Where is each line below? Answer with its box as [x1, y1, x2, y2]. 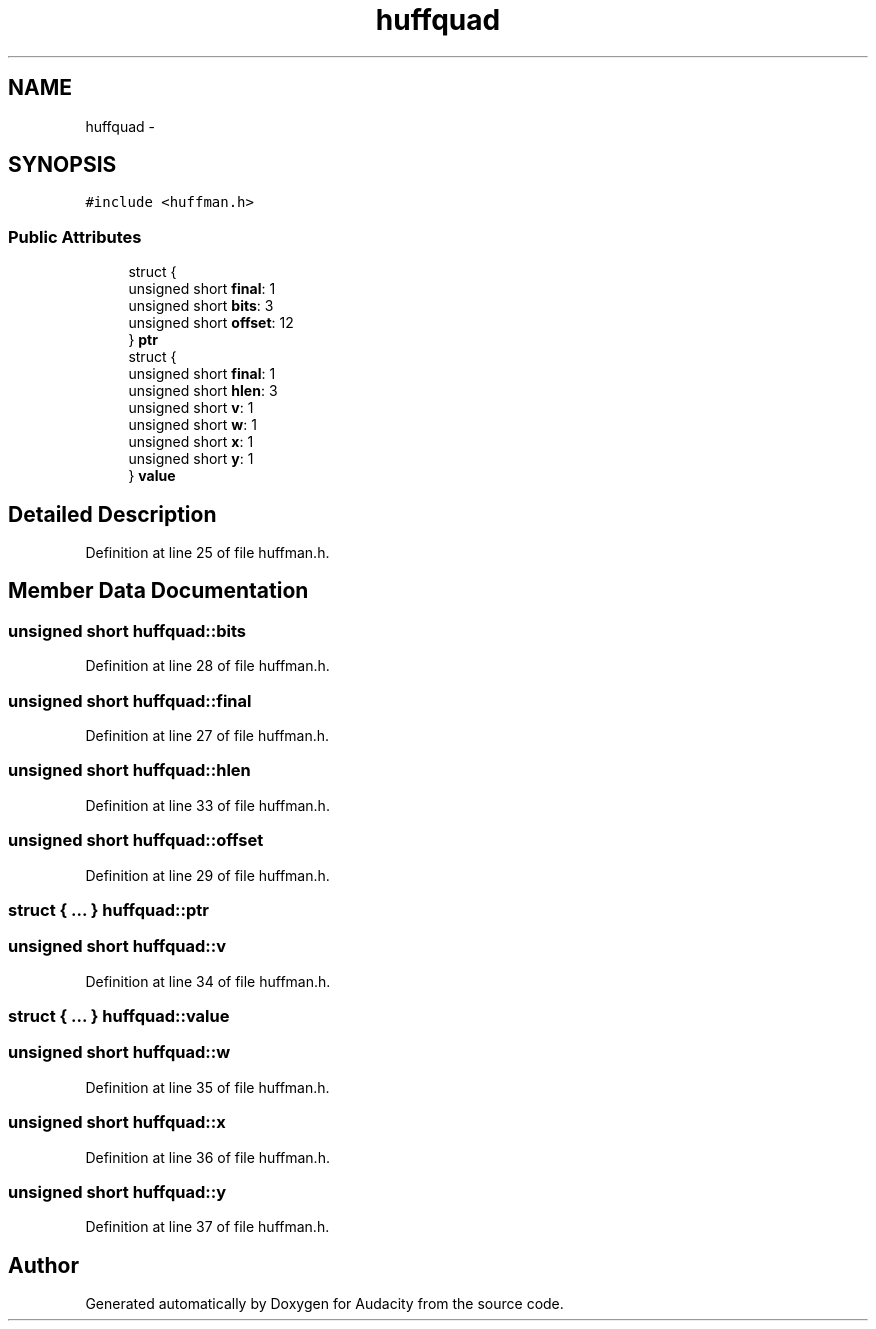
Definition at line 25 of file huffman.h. [85, 544, 330, 562]
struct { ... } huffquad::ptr [8, 899, 209, 920]
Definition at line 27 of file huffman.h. [85, 727, 330, 744]
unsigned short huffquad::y [8, 1181, 227, 1202]
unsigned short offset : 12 [128, 314, 294, 332]
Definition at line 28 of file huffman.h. [85, 657, 330, 675]
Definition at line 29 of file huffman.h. [85, 866, 330, 884]
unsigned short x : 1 [128, 433, 254, 451]
